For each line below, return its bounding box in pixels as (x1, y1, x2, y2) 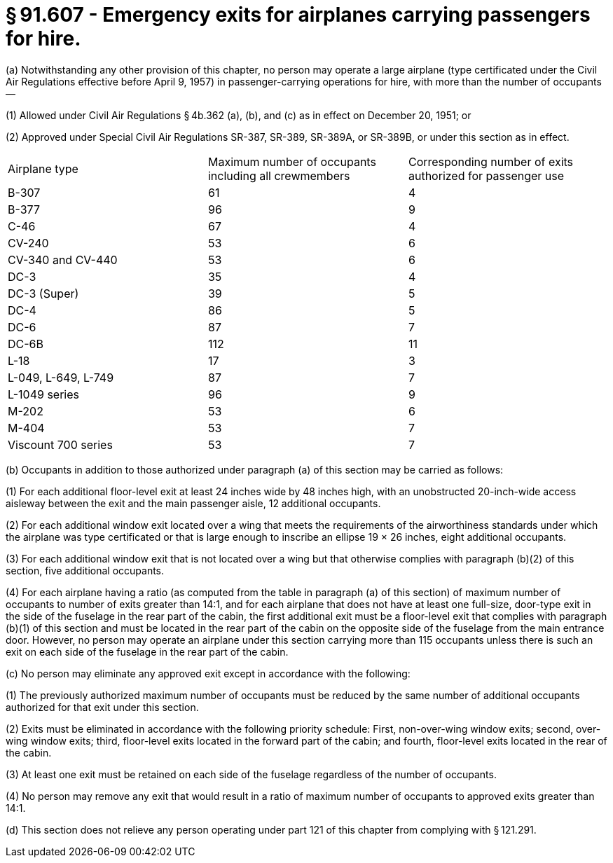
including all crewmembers (207, 168, 350, 183)
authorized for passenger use (408, 168, 565, 183)
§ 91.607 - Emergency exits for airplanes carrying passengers (6, 3, 591, 27)
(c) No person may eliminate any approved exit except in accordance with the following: (6, 667, 411, 679)
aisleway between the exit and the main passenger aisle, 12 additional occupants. (6, 497, 381, 509)
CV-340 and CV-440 (8, 252, 118, 267)
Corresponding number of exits (408, 154, 574, 169)
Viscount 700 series (8, 437, 113, 452)
